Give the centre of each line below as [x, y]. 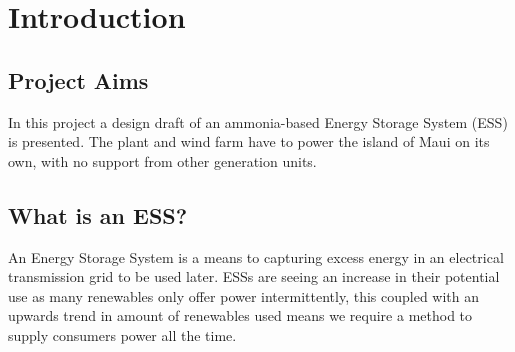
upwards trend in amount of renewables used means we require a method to [240, 315]
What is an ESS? [98, 214]
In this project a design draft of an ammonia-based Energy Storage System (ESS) [258, 121]
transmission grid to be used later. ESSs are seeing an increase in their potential [254, 276]
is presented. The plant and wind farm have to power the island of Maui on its [249, 141]
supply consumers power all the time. [122, 334]
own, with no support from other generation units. [162, 160]
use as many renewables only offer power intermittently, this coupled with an [244, 295]
